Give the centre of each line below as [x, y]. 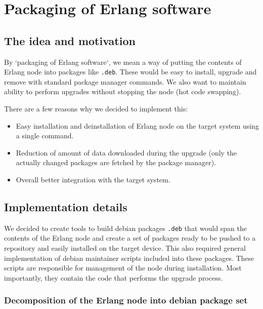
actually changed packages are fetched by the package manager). [116, 162]
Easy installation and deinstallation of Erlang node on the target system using [137, 125]
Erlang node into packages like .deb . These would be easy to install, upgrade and [130, 72]
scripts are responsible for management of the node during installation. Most [123, 268]
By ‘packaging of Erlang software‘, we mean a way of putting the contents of [123, 62]
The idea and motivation [70, 40]
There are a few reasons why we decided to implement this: [96, 109]
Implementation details [66, 206]
